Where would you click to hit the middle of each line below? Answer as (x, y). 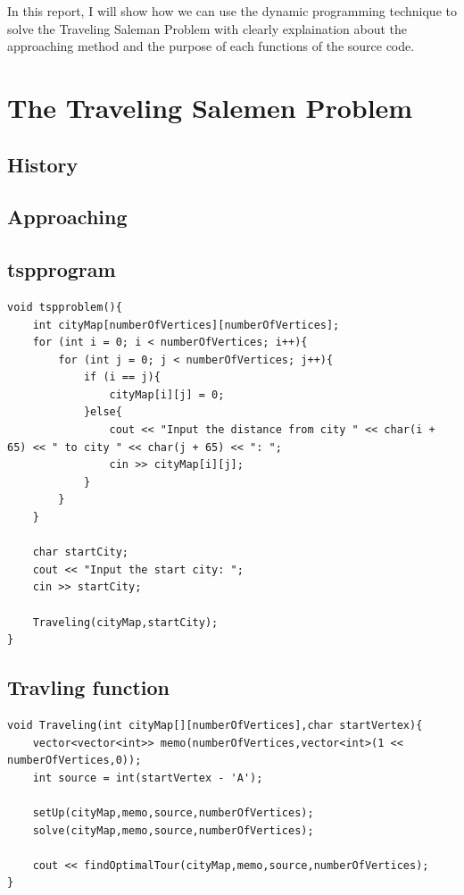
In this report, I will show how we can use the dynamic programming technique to (232, 11)
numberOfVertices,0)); (75, 761)
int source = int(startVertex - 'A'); (148, 778)
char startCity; (81, 552)
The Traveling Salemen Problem (210, 107)
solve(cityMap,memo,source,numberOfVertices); (173, 830)
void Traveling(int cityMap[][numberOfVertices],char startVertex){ (215, 725)
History (43, 164)
